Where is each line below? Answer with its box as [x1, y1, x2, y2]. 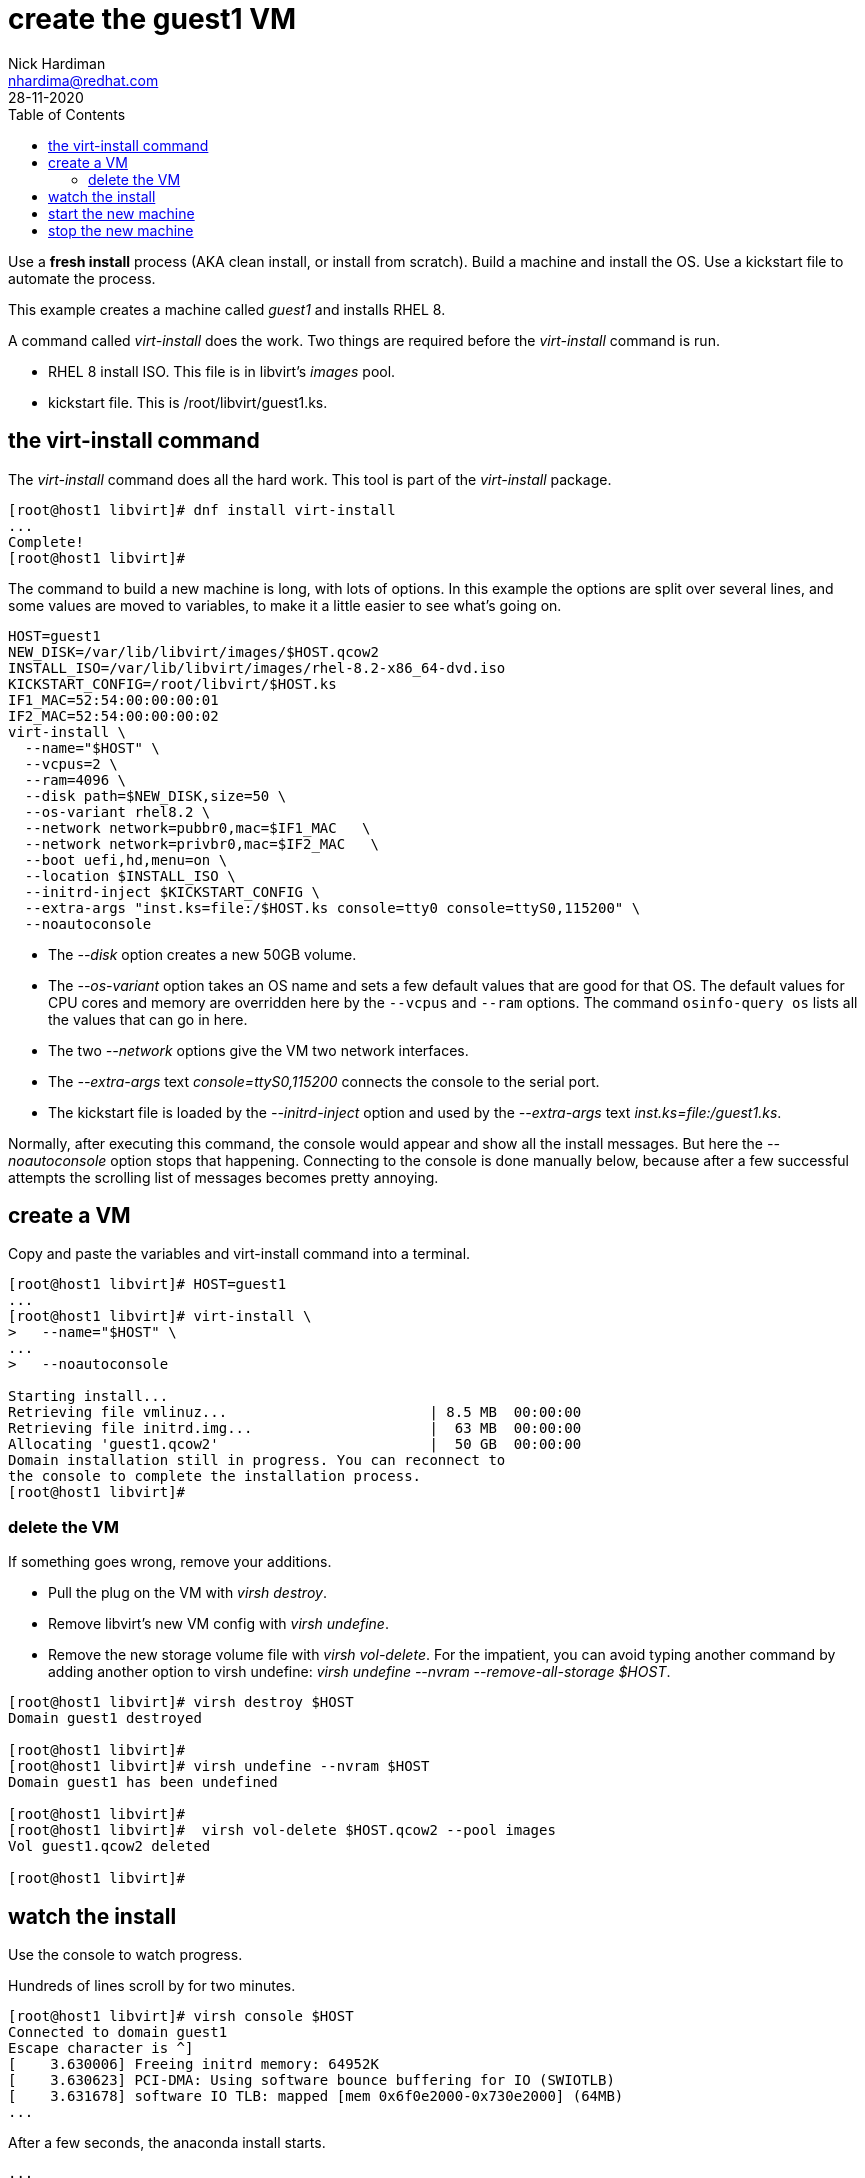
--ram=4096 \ [24, 771, 127, 788]
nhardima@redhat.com [8, 71, 159, 89]
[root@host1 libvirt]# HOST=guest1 [8, 1276, 287, 1293]
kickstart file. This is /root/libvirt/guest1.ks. [48, 393, 328, 411]
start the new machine [48, 204, 195, 222]
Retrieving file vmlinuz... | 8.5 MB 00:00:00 [8, 1404, 582, 1421]
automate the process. [8, 269, 156, 287]
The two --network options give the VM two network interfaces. [48, 1041, 469, 1059]
